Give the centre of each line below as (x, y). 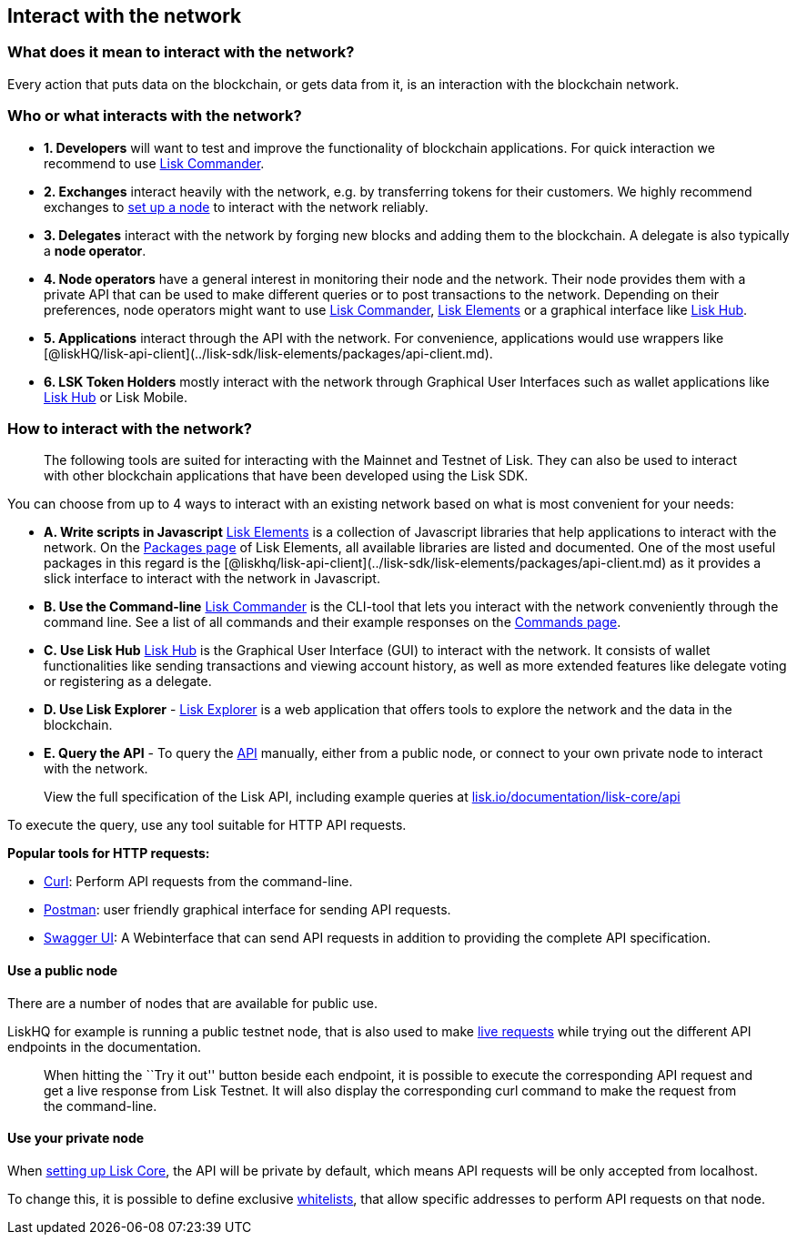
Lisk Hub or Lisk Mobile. (116, 397)
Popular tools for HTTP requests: (109, 853)
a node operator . (95, 250)
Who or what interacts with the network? (155, 116)
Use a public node (63, 970)
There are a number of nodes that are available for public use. (193, 1003)
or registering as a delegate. (128, 682)
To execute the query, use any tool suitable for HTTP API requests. (207, 825)
